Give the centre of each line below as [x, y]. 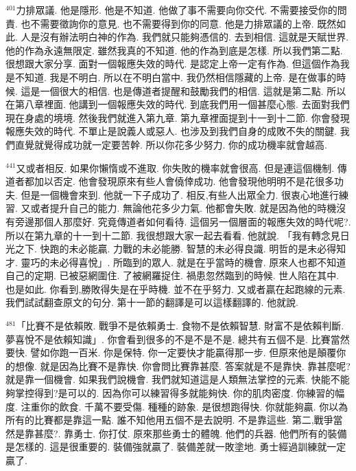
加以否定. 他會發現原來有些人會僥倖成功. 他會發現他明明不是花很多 [184, 181]
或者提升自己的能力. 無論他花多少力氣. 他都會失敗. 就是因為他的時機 [183, 208]
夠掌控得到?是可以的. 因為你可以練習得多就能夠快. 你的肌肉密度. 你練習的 [170, 393]
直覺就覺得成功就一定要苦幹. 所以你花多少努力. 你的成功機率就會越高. [171, 144]
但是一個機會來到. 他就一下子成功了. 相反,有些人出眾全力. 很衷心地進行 [180, 194]
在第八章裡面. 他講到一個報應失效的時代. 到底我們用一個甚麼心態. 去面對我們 [178, 104]
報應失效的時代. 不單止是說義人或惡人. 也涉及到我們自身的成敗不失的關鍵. [171, 131]
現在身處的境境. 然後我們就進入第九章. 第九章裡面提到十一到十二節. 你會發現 [178, 117]
